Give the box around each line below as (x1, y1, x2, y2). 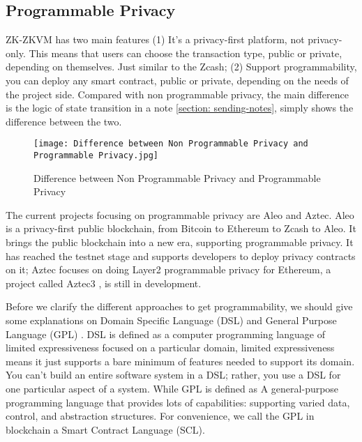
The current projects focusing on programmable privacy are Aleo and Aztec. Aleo (6, 207, 354, 222)
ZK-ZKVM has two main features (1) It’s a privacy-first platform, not (6, 32, 305, 47)
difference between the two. (6, 114, 122, 128)
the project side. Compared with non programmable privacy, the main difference (6, 86, 349, 101)
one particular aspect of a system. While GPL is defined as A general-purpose (6, 381, 339, 395)
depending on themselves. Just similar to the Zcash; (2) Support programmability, (6, 59, 357, 74)
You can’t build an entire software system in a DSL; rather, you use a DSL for (6, 367, 341, 382)
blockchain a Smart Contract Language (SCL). (6, 422, 205, 436)
